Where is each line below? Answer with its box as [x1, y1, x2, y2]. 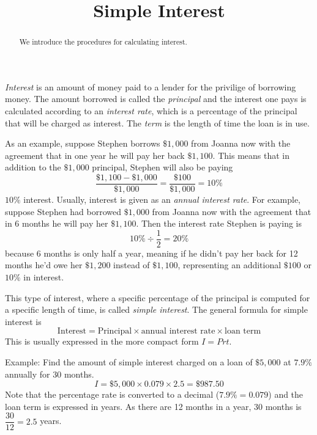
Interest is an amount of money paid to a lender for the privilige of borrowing [5, 80, 296, 93]
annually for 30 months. [5, 367, 94, 380]
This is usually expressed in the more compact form [5, 335, 199, 348]
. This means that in [212, 148, 289, 161]
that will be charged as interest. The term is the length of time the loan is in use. [5, 116, 310, 129]
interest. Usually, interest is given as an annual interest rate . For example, [23, 193, 301, 206]
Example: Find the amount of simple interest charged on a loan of [5, 356, 253, 368]
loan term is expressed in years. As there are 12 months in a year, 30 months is [5, 400, 302, 412]
